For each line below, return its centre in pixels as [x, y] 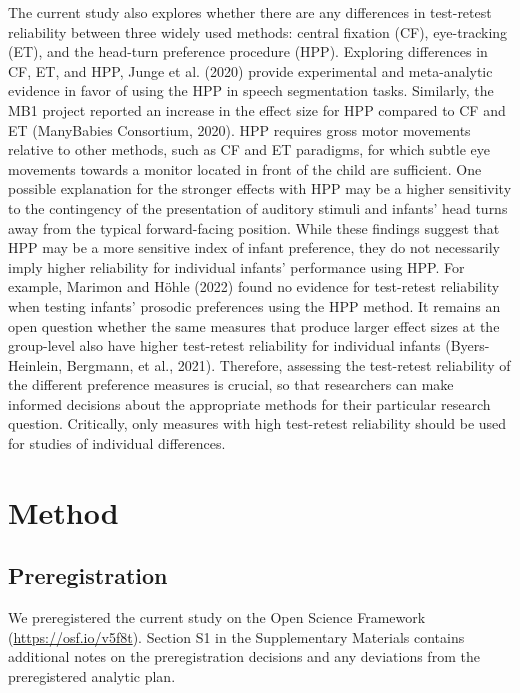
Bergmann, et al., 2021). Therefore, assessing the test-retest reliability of [288, 364]
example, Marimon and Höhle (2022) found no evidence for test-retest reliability [254, 286]
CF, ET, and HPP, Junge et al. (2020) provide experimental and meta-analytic [250, 70]
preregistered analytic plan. [92, 676]
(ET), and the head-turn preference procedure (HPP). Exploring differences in [248, 51]
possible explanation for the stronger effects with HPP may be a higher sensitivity [260, 188]
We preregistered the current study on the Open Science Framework [217, 617]
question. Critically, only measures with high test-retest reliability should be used [257, 423]
